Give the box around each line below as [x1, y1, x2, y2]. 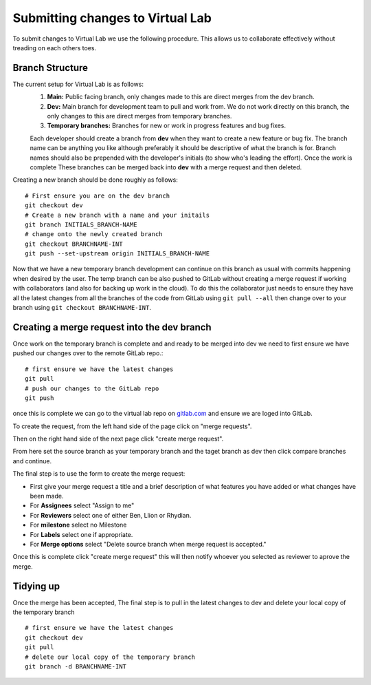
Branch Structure [12, 62, 89, 74]
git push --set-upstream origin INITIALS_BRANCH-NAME [25, 250, 210, 257]
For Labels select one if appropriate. [30, 530, 133, 538]
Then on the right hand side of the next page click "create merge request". [12, 434, 224, 443]
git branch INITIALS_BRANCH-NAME [25, 220, 137, 229]
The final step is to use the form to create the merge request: [12, 470, 185, 478]
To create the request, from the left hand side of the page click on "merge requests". [12, 422, 252, 430]
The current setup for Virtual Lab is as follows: [12, 80, 144, 88]
